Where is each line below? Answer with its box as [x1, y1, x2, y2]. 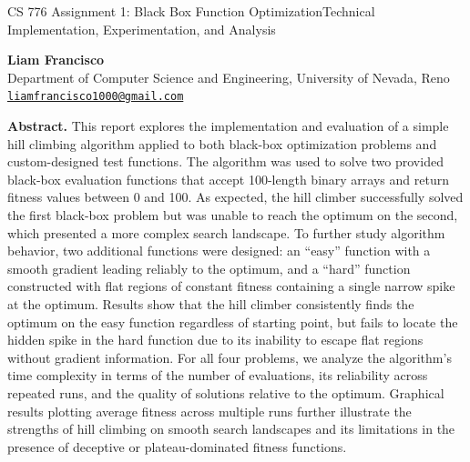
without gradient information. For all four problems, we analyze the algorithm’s [7, 347, 452, 367]
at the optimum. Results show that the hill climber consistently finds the [7, 294, 414, 313]
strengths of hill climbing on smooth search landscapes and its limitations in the [7, 419, 455, 438]
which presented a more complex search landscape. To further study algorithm [7, 223, 445, 242]
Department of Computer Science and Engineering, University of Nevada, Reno [7, 67, 450, 86]
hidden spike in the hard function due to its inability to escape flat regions [7, 330, 424, 349]
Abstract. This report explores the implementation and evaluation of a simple [7, 116, 449, 136]
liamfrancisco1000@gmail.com [7, 90, 184, 104]
